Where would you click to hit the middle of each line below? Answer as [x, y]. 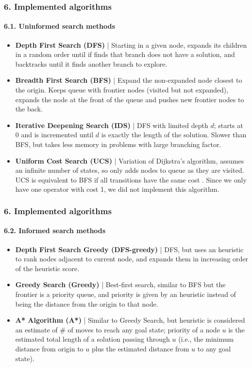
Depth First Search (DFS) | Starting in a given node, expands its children [131, 45]
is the [236, 329]
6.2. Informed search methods [55, 230]
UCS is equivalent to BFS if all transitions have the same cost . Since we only [131, 179]
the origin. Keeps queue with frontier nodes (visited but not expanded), [122, 90]
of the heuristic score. [47, 268]
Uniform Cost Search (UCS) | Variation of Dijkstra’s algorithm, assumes [130, 160]
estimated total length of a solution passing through [92, 339]
